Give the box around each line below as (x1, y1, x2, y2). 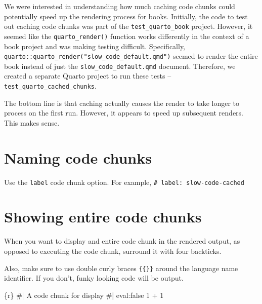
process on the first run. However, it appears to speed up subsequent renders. (4, 107, 243, 118)
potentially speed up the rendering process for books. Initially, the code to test (4, 11, 248, 21)
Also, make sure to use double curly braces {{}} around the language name (4, 262, 238, 273)
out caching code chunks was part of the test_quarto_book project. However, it (4, 21, 253, 31)
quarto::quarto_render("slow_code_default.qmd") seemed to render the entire (4, 51, 258, 61)
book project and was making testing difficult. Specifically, (4, 41, 186, 51)
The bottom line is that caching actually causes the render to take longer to (4, 97, 240, 108)
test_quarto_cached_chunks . (4, 81, 97, 91)
